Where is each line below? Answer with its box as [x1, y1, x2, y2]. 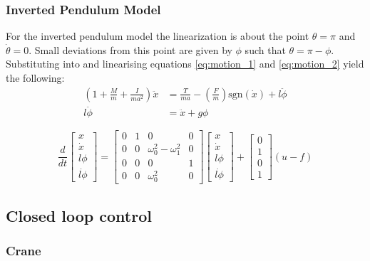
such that [245, 42, 286, 57]
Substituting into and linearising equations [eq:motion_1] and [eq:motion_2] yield [6, 56, 364, 71]
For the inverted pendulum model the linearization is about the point [6, 28, 309, 43]
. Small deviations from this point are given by [29, 42, 232, 57]
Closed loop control [6, 204, 152, 226]
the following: [6, 70, 65, 85]
